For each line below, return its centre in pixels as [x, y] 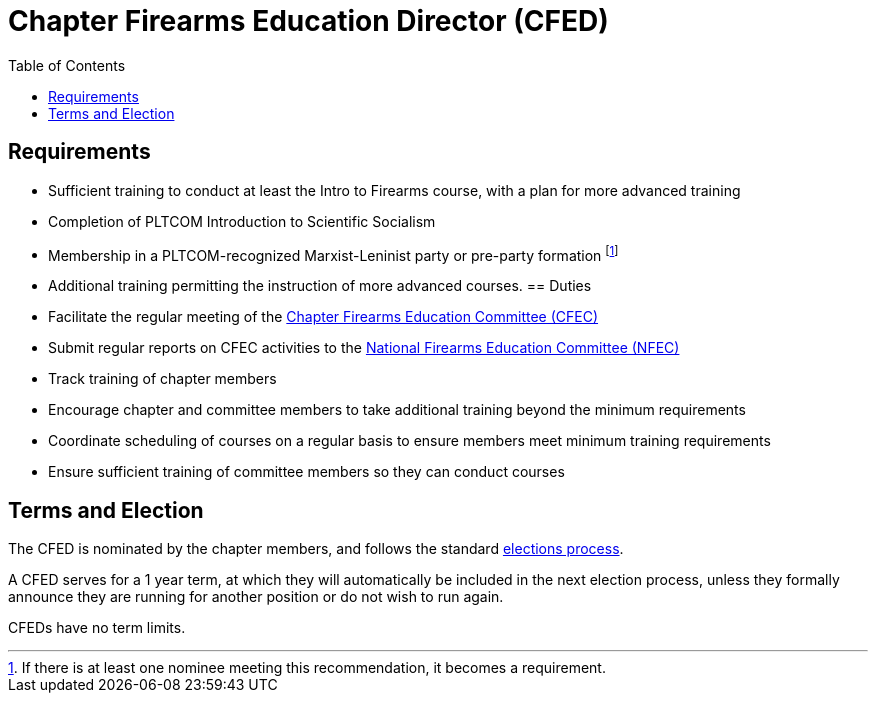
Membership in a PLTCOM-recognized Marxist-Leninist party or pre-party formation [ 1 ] [333, 253]
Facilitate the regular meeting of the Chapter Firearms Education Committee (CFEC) [323, 317]
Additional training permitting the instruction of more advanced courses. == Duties [320, 286]
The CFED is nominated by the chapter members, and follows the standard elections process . [316, 549]
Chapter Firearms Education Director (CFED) [308, 21]
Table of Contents [67, 65]
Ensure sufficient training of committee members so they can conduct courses [306, 472]
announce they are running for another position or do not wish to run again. [256, 597]
